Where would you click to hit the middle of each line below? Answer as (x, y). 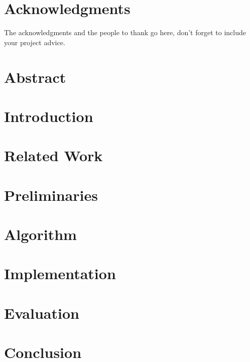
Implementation (60, 273)
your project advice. (35, 42)
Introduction (49, 116)
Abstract (35, 77)
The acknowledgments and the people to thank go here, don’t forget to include (125, 32)
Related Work (53, 155)
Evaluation (42, 313)
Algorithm (40, 234)
